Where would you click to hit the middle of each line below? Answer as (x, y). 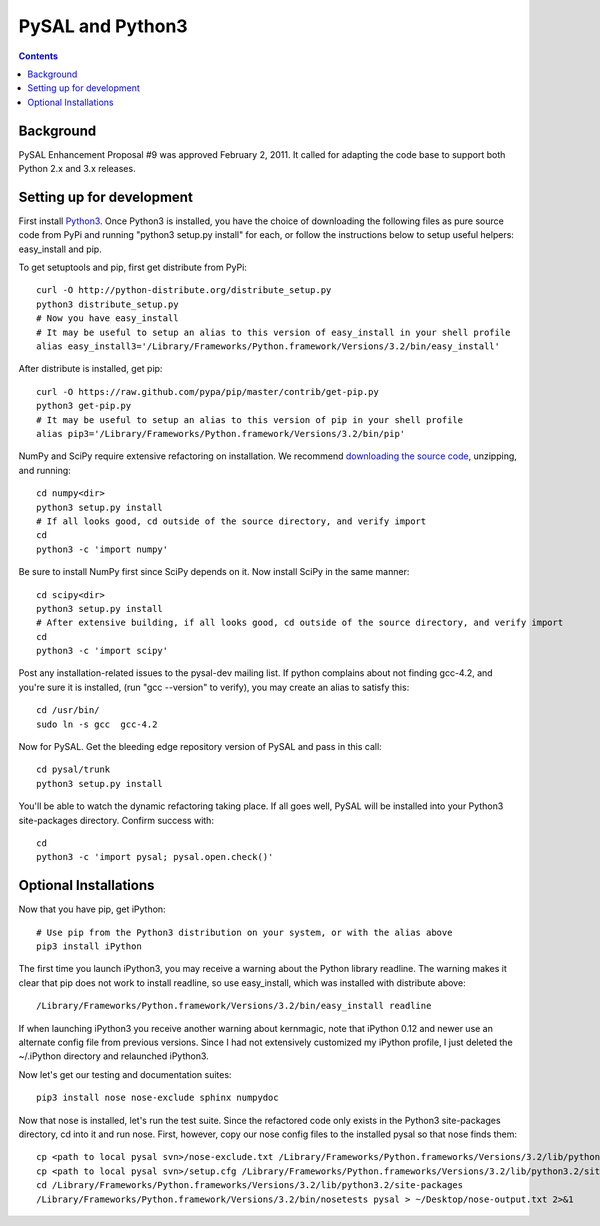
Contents (38, 56)
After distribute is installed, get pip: (90, 369)
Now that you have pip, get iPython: (92, 909)
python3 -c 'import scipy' (102, 651)
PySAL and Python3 (103, 26)
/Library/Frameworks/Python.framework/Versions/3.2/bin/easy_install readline (234, 1006)
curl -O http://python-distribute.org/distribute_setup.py (184, 290)
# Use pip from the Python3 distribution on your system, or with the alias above (244, 932)
